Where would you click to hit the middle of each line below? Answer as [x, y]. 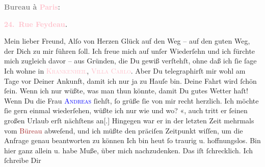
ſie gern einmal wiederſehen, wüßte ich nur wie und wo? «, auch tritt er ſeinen [126, 110]
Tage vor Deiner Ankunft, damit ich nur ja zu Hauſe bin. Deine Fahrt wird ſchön [130, 80]
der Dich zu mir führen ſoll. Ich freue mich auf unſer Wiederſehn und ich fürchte [130, 51]
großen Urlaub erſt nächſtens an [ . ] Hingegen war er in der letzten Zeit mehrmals [129, 120]
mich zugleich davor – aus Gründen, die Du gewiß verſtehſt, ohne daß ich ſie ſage [130, 61]
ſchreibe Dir [23, 160]
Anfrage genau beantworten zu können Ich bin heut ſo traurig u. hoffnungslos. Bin [132, 140]
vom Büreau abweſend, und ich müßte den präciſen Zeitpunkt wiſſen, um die [124, 130]
